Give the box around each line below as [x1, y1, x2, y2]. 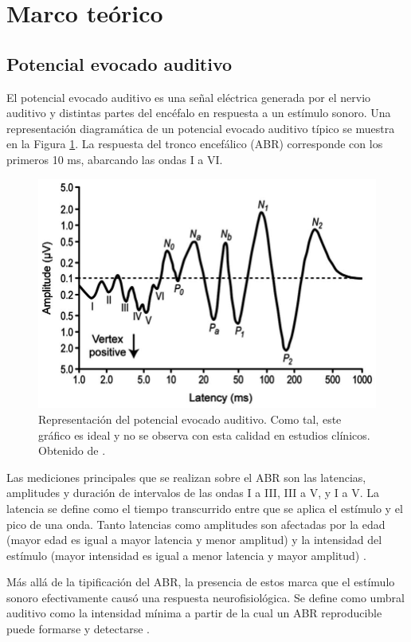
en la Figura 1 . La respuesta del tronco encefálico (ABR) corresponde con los [6, 135, 383, 152]
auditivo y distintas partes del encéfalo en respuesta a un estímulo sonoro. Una [6, 104, 391, 121]
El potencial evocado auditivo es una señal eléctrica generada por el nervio [6, 88, 371, 105]
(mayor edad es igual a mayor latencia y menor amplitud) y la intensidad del [6, 531, 382, 548]
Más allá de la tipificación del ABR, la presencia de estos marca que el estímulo [6, 573, 395, 590]
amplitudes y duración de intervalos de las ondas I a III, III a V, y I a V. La [6, 484, 379, 501]
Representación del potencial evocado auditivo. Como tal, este [38, 410, 342, 427]
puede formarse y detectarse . [6, 620, 150, 637]
